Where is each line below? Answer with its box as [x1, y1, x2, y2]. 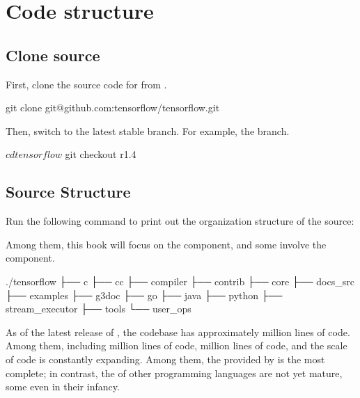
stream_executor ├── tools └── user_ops [6, 301, 191, 316]
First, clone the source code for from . [6, 77, 167, 91]
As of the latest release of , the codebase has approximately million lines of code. [6, 324, 350, 339]
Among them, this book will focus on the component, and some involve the [6, 237, 327, 251]
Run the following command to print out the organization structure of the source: [6, 214, 354, 228]
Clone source [6, 44, 100, 65]
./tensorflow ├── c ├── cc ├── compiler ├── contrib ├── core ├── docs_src [6, 273, 354, 288]
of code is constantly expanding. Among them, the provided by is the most [6, 351, 325, 366]
